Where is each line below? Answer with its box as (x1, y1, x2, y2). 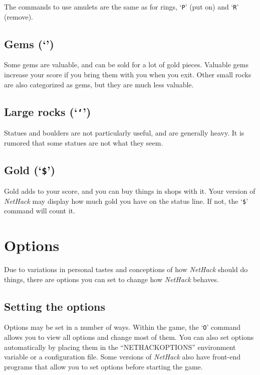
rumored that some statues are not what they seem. (4, 137, 163, 148)
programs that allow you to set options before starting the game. (4, 361, 203, 371)
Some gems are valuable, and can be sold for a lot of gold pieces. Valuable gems (4, 59, 249, 70)
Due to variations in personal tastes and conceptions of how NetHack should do (4, 264, 248, 274)
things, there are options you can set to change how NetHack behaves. (4, 274, 219, 284)
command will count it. (4, 205, 75, 216)
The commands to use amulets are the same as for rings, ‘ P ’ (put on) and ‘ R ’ (4, 2, 239, 12)
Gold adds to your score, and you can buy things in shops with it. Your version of (4, 185, 255, 196)
